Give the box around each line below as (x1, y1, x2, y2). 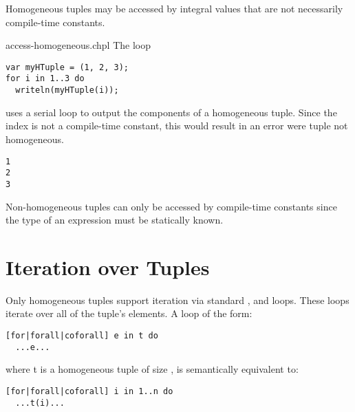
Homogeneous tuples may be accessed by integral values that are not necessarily (6, 1, 343, 15)
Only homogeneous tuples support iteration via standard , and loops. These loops (6, 292, 349, 307)
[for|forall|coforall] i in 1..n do (6, 386, 173, 396)
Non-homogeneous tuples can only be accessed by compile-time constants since (6, 199, 337, 213)
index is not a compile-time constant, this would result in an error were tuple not (6, 118, 348, 133)
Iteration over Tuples (6, 252, 210, 281)
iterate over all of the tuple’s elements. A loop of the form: (6, 306, 252, 321)
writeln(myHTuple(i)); (15, 85, 119, 96)
